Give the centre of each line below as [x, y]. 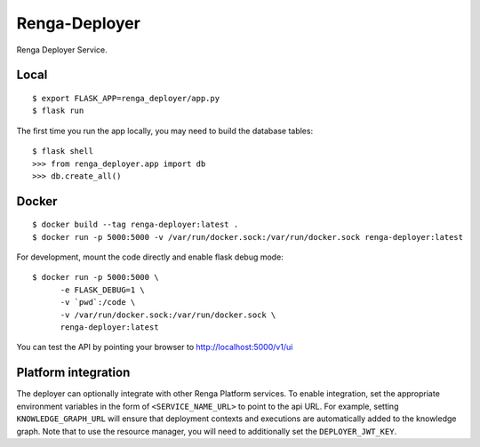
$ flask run [58, 111]
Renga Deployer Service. [62, 50]
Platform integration [73, 373]
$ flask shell [63, 152]
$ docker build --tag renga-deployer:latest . [136, 225]
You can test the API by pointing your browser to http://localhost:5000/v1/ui [155, 347]
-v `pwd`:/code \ [98, 303]
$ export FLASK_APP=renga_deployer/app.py [126, 98]
